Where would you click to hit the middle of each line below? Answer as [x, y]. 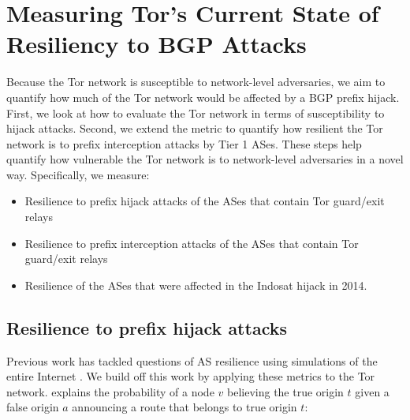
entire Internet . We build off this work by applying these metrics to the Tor [191, 376]
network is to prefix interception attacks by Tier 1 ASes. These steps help [184, 143]
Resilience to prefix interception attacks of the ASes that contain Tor [192, 243]
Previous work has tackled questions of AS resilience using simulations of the [192, 360]
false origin [33, 407]
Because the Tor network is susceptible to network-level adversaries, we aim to [196, 82]
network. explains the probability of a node [110, 391]
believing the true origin [285, 391]
